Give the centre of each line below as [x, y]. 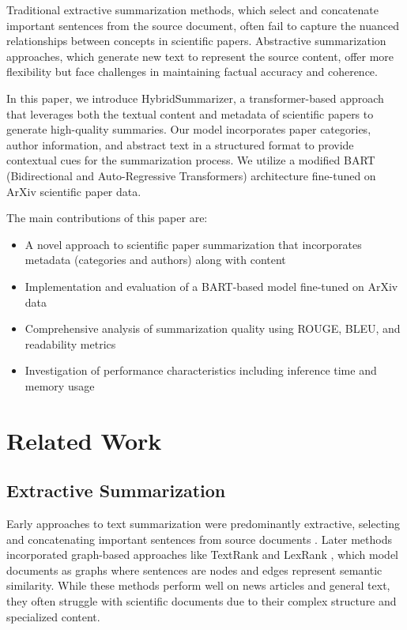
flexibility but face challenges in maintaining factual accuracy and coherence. [192, 72]
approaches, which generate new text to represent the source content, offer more [200, 56]
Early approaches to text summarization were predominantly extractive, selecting [203, 524]
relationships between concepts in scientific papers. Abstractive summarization [196, 41]
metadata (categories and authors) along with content [155, 260]
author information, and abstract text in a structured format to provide [180, 144]
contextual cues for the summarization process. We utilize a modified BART [191, 160]
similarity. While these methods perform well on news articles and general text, [198, 585]
